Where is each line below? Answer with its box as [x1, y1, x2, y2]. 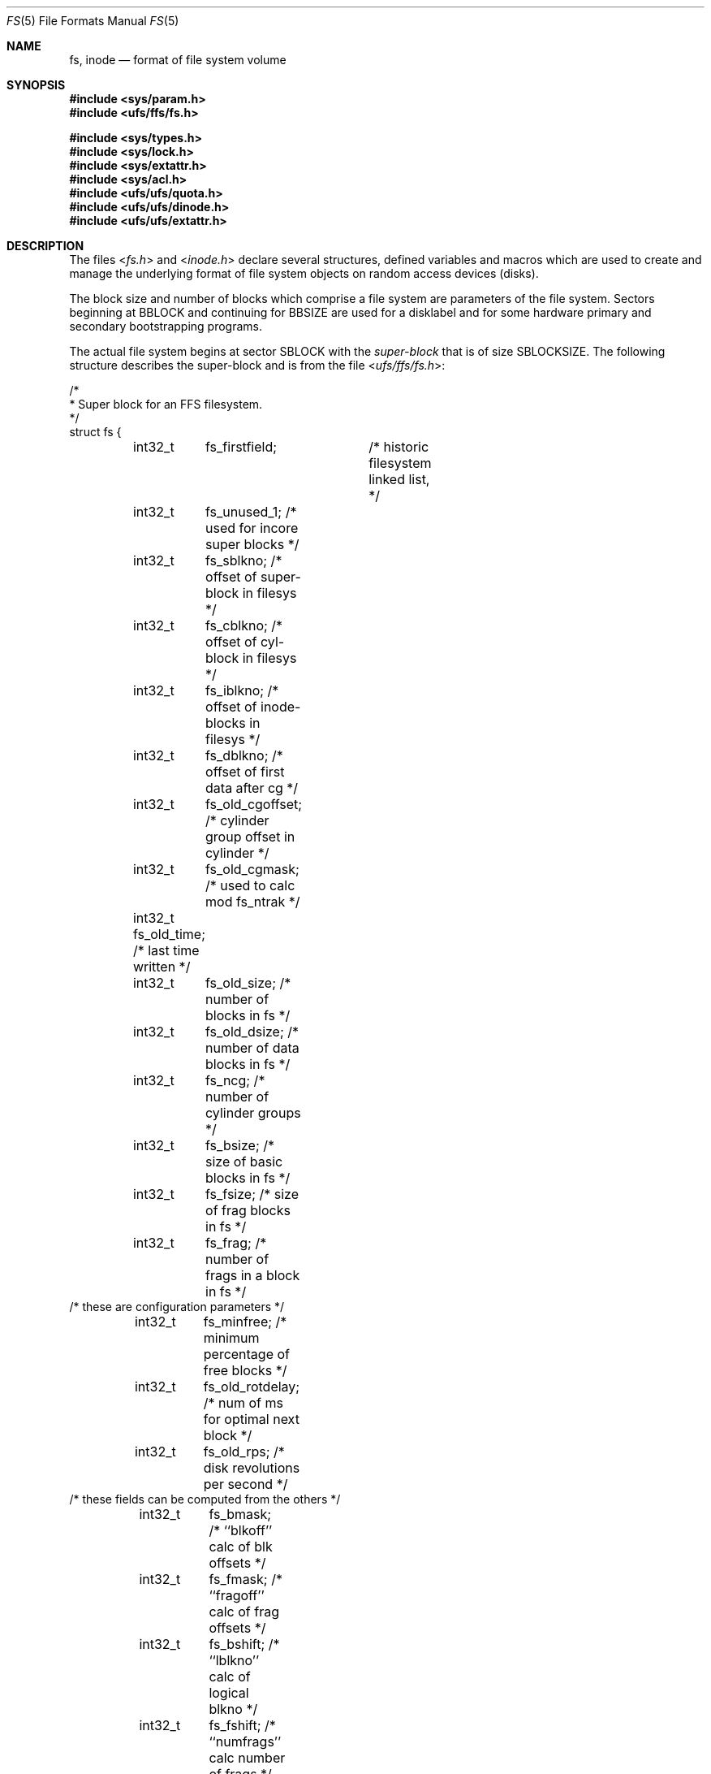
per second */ [203, 1476, 288, 1492]
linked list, [368, 471, 430, 487]
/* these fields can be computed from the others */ [69, 1492, 341, 1506]
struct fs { [69, 425, 122, 439]
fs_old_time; [132, 926, 206, 942]
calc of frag [209, 1603, 279, 1620]
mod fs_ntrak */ [205, 893, 300, 910]
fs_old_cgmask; [205, 861, 299, 877]
